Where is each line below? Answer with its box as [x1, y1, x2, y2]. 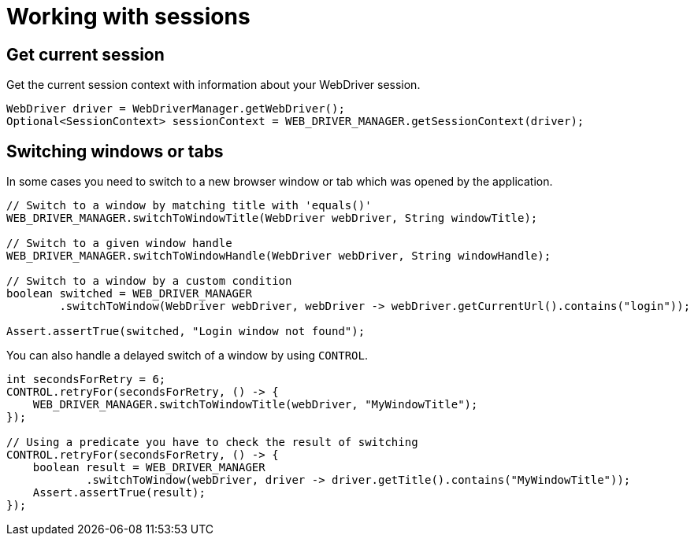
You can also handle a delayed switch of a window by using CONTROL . [6, 348, 368, 363]
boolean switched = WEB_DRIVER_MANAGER [6, 287, 252, 300]
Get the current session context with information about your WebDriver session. [6, 78, 421, 92]
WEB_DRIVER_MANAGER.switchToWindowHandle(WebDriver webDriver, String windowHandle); [6, 249, 551, 263]
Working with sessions [6, 3, 251, 30]
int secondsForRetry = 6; [6, 373, 166, 386]
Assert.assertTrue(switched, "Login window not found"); [6, 325, 366, 338]
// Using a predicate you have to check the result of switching [6, 436, 418, 449]
